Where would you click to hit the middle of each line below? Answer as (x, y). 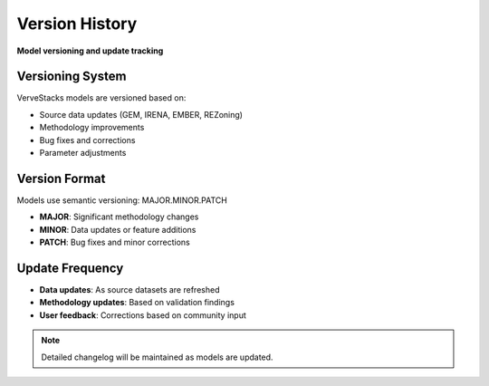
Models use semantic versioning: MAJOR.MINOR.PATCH (122, 200)
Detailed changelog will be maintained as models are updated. (157, 357)
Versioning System (72, 77)
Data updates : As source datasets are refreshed (129, 289)
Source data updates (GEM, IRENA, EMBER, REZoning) (141, 114)
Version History (77, 24)
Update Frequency (70, 268)
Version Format (61, 178)
